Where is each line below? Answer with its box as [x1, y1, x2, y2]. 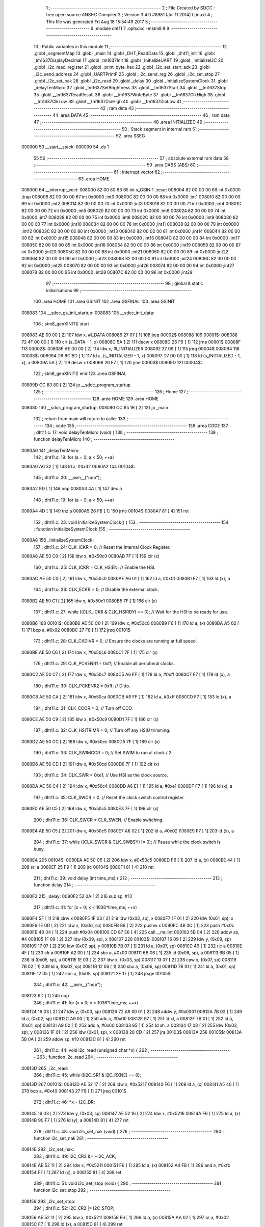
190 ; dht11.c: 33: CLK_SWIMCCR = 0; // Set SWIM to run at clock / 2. [33, 750, 173, 756]
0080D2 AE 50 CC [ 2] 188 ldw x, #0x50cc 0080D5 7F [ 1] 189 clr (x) [21, 739, 160, 745]
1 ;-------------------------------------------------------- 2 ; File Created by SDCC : [46, 5, 215, 11]
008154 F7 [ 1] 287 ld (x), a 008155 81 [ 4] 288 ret [21, 1169, 122, 1175]
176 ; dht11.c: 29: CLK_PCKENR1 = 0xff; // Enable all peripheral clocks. [33, 661, 175, 667]
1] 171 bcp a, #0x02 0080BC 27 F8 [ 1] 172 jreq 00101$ [21, 627, 131, 633]
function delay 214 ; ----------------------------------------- [33, 882, 156, 888]
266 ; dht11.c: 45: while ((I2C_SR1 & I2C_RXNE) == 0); [33, 1072, 141, 1078]
